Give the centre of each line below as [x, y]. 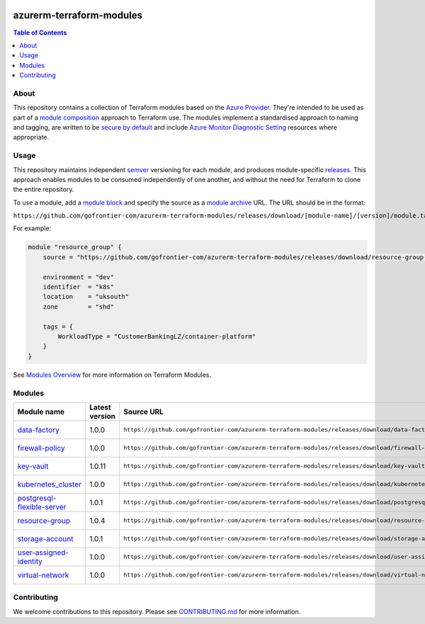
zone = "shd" [79, 307]
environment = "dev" [79, 277]
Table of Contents [40, 33]
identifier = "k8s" [79, 287]
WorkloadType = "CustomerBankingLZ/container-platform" [157, 336]
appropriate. [31, 137]
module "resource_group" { [75, 247]
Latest [100, 407]
